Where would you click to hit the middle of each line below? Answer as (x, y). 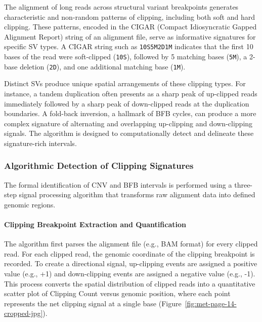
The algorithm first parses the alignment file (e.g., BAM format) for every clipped (131, 244)
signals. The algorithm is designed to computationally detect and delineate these (129, 133)
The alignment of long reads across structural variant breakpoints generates (121, 7)
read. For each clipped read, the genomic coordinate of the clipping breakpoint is (129, 253)
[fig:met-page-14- (211, 303)
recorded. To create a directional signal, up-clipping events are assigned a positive (131, 263)
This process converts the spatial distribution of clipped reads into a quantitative (130, 283)
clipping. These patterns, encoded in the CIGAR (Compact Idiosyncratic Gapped (130, 27)
